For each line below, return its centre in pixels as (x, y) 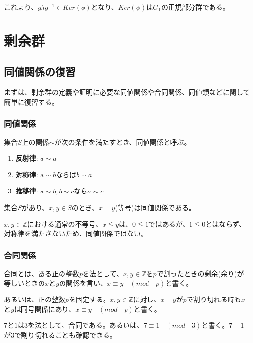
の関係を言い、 (83, 283)
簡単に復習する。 (31, 101)
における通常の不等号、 (65, 224)
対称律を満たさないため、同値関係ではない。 (76, 233)
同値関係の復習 (40, 72)
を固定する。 (90, 299)
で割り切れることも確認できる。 (65, 334)
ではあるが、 (169, 224)
